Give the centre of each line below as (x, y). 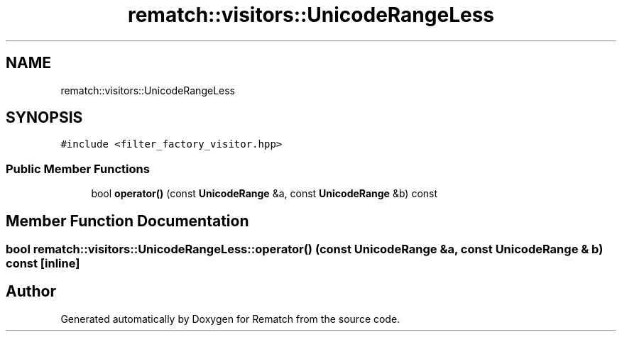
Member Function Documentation (127, 221)
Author (31, 292)
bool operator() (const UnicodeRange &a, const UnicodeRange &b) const (264, 194)
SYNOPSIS (44, 118)
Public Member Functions (78, 168)
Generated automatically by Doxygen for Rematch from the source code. (230, 319)
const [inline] (43, 264)
